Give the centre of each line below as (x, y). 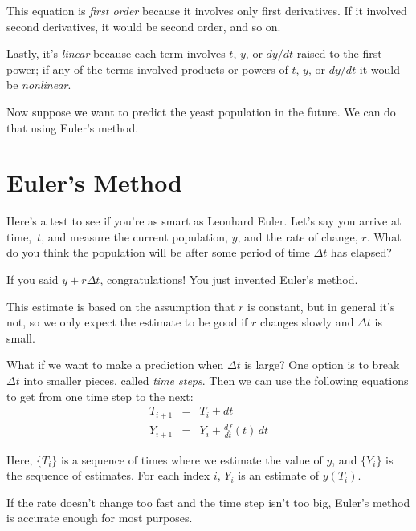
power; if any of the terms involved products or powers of (147, 69)
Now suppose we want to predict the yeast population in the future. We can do (201, 111)
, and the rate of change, (298, 236)
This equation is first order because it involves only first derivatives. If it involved (207, 10)
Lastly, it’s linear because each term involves (116, 53)
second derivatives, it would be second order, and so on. (144, 26)
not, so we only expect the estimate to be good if (127, 322)
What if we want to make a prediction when (115, 365)
